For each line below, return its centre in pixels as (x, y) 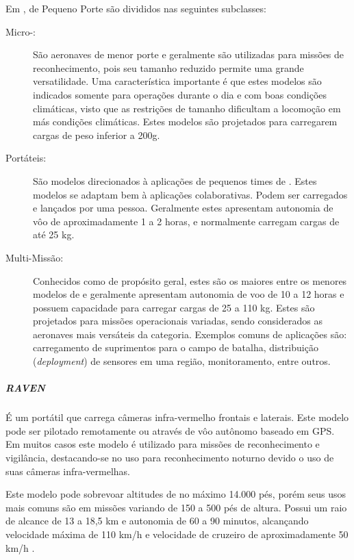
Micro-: (21, 31)
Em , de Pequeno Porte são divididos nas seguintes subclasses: (136, 8)
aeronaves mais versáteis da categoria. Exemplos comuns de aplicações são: (190, 334)
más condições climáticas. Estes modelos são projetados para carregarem (185, 122)
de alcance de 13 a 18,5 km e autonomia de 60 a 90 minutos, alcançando (157, 521)
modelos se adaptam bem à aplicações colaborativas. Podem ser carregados (190, 194)
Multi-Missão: (35, 257)
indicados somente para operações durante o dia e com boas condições (180, 94)
